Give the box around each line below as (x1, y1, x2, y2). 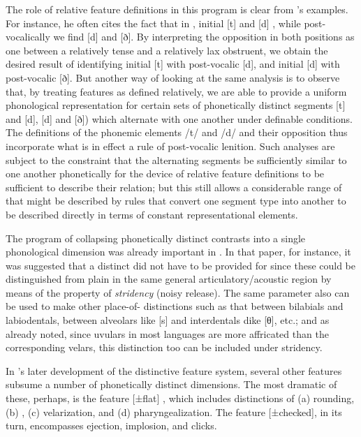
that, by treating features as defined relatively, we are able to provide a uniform (6, 84, 347, 98)
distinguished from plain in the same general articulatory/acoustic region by (6, 272, 332, 286)
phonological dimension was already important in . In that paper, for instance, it (6, 244, 351, 259)
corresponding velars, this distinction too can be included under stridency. (6, 340, 323, 355)
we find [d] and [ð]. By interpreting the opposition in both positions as (53, 29, 355, 44)
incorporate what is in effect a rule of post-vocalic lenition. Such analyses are (6, 138, 335, 153)
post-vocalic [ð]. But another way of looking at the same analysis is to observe (6, 70, 340, 84)
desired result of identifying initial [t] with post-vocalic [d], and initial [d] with (6, 57, 340, 71)
